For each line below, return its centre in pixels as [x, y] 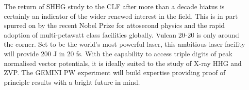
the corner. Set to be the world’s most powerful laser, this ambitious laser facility [124, 44]
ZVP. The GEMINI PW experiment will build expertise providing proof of [115, 72]
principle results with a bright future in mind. [72, 82]
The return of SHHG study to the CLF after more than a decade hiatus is [114, 6]
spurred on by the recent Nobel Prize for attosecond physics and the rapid [114, 25]
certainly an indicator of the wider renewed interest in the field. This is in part [121, 16]
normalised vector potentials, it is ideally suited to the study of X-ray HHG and [123, 63]
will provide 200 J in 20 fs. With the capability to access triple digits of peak [118, 53]
